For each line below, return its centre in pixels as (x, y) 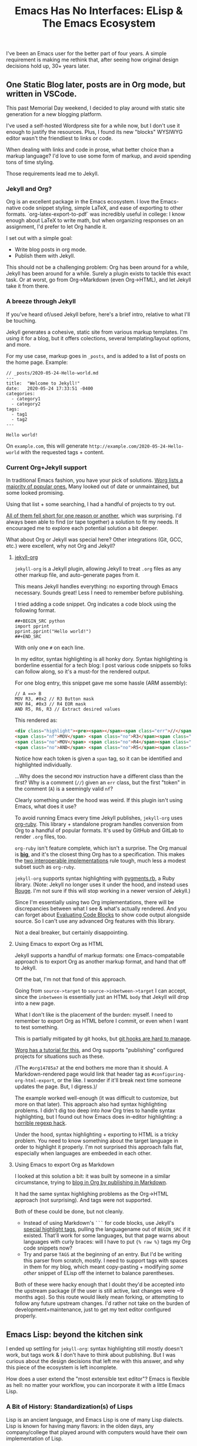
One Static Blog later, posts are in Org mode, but (96, 85)
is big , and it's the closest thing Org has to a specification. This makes (100, 855)
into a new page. (35, 1003)
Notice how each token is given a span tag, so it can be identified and (98, 758)
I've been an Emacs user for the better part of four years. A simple (86, 54)
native (14, 208)
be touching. (21, 320)
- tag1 (19, 414)
